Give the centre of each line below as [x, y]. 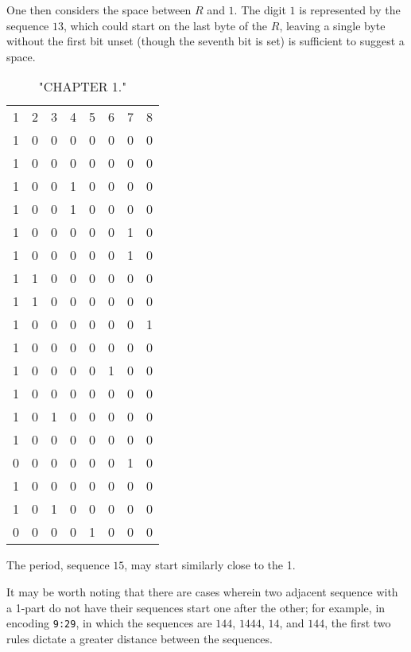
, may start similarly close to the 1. [210, 565]
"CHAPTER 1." [83, 87]
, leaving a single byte [332, 25]
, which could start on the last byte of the [166, 25]
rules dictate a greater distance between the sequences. [140, 638]
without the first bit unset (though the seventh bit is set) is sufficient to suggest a [205, 41]
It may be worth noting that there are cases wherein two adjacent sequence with [202, 591]
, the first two [358, 623]
